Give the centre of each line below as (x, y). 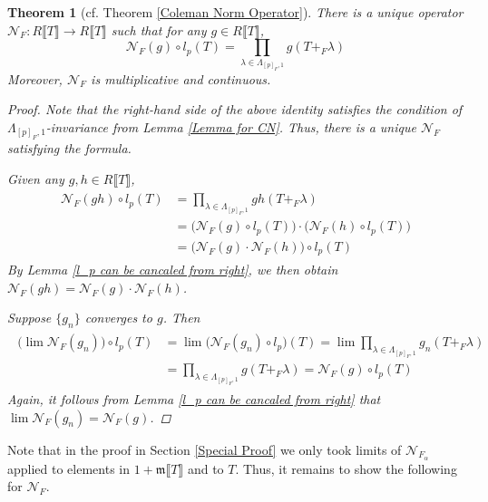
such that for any (159, 29)
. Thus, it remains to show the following (346, 468)
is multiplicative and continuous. (181, 78)
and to (205, 468)
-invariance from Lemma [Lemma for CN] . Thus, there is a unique (231, 126)
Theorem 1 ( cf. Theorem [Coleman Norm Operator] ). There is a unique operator (235, 12)
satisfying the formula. (69, 148)
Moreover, (35, 78)
